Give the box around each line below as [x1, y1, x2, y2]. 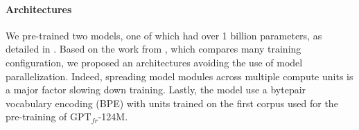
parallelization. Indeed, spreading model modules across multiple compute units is [6, 68, 353, 83]
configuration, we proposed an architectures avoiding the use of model [6, 55, 303, 69]
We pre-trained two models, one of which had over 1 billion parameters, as [6, 28, 322, 42]
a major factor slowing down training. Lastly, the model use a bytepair [6, 82, 306, 97]
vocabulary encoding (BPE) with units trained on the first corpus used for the [6, 95, 338, 110]
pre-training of [6, 109, 67, 124]
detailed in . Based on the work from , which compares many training [6, 41, 301, 56]
